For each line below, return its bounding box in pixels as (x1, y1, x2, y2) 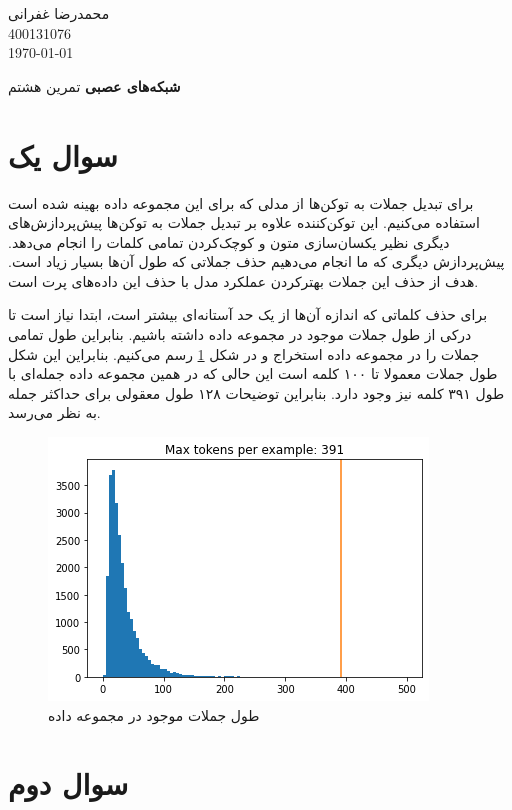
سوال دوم (8, 763, 129, 804)
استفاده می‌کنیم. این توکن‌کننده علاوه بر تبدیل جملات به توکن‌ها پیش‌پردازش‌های (8, 212, 480, 233)
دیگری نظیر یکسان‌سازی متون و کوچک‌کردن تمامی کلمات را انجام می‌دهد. (8, 231, 450, 252)
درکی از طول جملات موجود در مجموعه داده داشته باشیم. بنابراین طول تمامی (8, 324, 472, 345)
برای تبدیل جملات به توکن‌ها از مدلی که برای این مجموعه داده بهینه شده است (8, 192, 474, 213)
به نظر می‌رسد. (8, 402, 101, 423)
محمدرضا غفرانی (8, 3, 110, 23)
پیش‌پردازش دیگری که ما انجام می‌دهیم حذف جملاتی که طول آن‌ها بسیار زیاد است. (8, 251, 505, 272)
